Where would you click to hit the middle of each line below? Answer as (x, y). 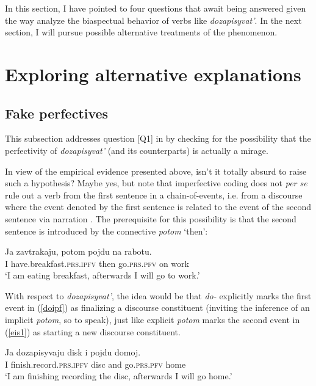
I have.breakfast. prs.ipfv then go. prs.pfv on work (97, 263)
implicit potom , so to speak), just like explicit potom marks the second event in (153, 320)
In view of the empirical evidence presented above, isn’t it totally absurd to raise (156, 171)
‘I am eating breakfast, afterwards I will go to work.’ (102, 275)
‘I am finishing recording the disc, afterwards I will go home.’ (119, 376)
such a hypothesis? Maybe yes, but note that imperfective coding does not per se (156, 183)
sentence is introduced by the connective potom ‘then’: (106, 231)
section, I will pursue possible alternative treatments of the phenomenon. (141, 32)
